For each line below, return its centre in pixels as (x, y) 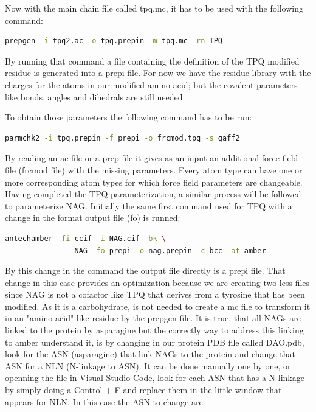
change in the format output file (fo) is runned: (93, 218)
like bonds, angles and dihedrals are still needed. (95, 96)
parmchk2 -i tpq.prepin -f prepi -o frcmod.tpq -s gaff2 (122, 138)
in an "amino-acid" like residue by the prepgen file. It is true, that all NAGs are (153, 318)
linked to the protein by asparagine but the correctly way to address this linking (154, 330)
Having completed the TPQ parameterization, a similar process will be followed (153, 194)
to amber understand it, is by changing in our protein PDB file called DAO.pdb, (155, 342)
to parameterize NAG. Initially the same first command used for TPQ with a (149, 205)
